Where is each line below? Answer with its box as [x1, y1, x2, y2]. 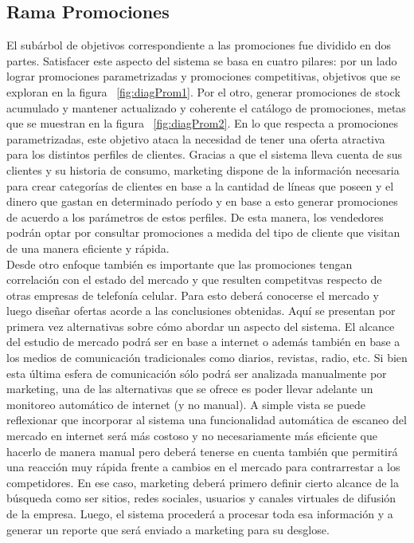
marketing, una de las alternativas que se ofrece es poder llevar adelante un [6, 380, 373, 397]
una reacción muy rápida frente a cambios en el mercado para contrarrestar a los [6, 458, 400, 475]
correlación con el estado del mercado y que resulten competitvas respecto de [6, 271, 382, 288]
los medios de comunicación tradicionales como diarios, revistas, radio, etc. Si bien [6, 349, 408, 366]
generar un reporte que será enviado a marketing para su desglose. [6, 521, 330, 537]
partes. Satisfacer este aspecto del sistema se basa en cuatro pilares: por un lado [6, 52, 397, 69]
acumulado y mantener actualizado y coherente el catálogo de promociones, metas [6, 99, 406, 116]
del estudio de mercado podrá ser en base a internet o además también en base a [6, 333, 400, 350]
